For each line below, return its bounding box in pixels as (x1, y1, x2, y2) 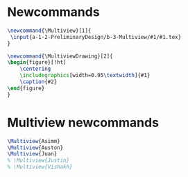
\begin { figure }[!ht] (7, 59, 67, 66)
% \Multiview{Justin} (7, 157, 70, 164)
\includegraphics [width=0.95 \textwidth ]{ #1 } (19, 72, 151, 79)
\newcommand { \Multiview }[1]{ (7, 27, 92, 34)
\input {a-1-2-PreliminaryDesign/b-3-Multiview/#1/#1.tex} (10, 33, 182, 40)
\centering (19, 65, 51, 73)
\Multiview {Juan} (7, 151, 58, 158)
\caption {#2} (19, 78, 58, 85)
